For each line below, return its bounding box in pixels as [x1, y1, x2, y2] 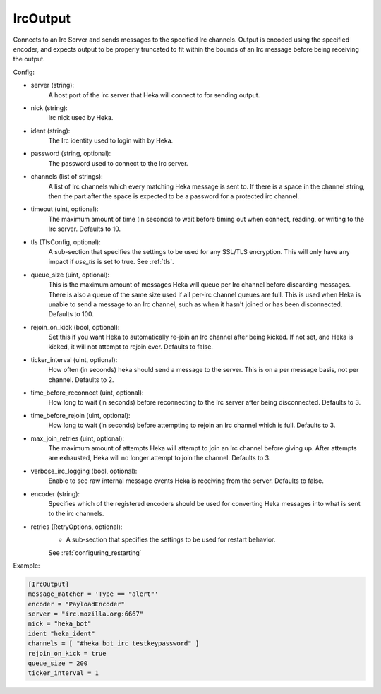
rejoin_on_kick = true [28, 650, 107, 657]
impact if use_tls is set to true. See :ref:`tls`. [48, 258, 174, 266]
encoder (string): [30, 489, 80, 498]
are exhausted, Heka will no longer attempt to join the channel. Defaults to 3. [48, 454, 271, 462]
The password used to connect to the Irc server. [48, 159, 188, 167]
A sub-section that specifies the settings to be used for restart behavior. [66, 535, 276, 544]
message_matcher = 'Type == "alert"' [28, 590, 159, 598]
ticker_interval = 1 [28, 669, 99, 677]
